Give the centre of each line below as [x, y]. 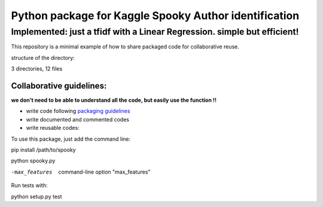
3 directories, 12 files [37, 69]
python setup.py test [36, 196]
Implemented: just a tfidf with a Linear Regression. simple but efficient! [155, 32]
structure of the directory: [43, 57]
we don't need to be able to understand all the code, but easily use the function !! [114, 100]
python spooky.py [33, 161]
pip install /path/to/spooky [43, 150]
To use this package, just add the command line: [71, 139]
